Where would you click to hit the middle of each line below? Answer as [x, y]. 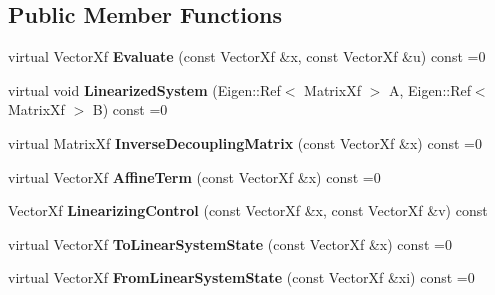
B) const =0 [130, 109]
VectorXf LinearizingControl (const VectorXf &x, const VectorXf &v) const [248, 210]
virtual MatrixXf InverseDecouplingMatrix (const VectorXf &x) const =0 [245, 142]
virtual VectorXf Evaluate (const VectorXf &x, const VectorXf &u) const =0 [247, 56]
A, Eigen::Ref [429, 89]
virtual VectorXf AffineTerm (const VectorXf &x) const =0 [194, 176]
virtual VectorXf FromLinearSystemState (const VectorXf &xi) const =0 [241, 277]
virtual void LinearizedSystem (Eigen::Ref [144, 89]
